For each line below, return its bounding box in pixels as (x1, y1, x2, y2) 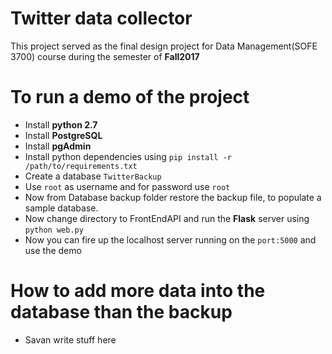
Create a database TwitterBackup (24, 170, 162, 182)
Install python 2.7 (24, 118, 98, 131)
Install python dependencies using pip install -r (24, 150, 232, 162)
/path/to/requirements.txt (24, 161, 138, 171)
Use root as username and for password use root (24, 180, 231, 192)
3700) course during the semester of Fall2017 (10, 50, 200, 62)
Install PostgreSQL (24, 129, 103, 141)
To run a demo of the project (10, 86, 250, 109)
